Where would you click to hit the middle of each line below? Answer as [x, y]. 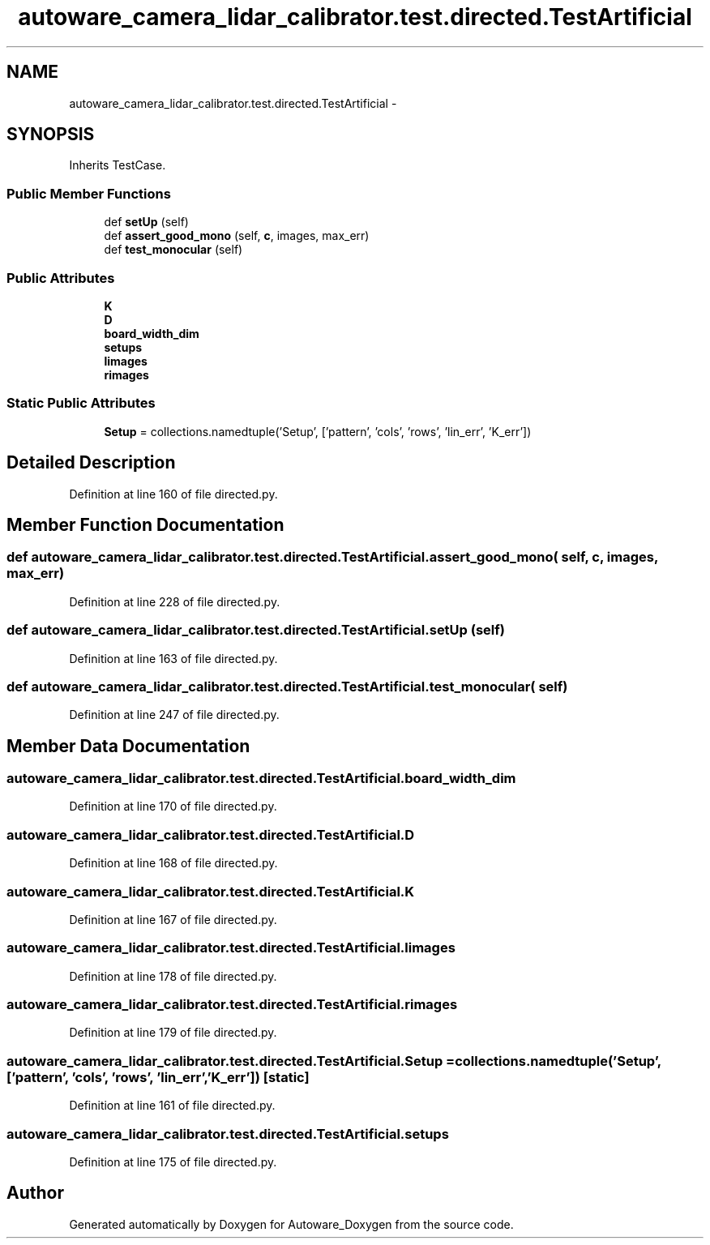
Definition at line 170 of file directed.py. [173, 806]
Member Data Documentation [128, 746]
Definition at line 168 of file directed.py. [173, 863]
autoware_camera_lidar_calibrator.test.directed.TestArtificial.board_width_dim [261, 779]
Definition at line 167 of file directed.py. [173, 919]
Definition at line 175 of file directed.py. [173, 1162]
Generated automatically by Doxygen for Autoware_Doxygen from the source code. [291, 1224]
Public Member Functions [89, 193]
